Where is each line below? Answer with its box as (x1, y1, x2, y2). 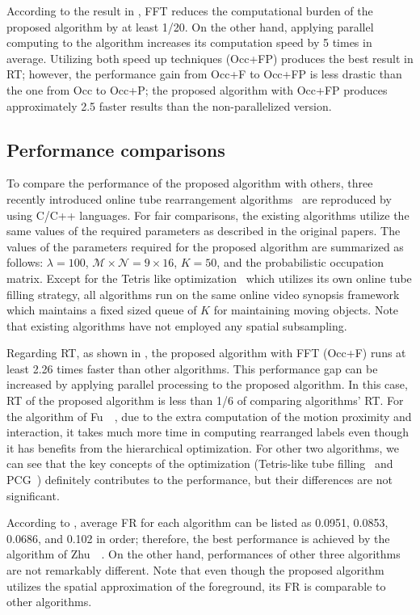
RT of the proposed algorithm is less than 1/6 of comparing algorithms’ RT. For (6, 392, 404, 409)
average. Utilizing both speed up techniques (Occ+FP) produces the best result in (6, 49, 414, 66)
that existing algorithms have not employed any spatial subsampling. (6, 317, 347, 334)
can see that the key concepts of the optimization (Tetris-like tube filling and (6, 455, 393, 472)
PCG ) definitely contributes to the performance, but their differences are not (6, 471, 393, 488)
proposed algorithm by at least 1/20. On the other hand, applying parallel (6, 18, 374, 35)
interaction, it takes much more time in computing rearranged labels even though (6, 423, 409, 440)
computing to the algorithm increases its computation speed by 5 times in (6, 34, 372, 51)
